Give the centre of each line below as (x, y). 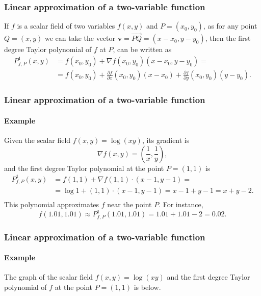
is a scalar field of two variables (66, 26)
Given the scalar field (37, 140)
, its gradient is (166, 140)
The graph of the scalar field (48, 277)
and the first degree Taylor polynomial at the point (84, 168)
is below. (147, 287)
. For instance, (181, 204)
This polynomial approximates (52, 204)
